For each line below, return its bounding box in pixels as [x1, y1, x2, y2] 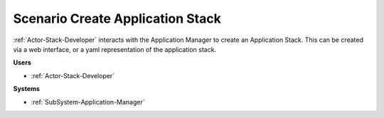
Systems [13, 85, 41, 93]
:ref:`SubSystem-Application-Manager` [31, 97, 145, 106]
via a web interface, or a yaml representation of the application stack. [13, 45, 217, 53]
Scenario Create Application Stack [13, 11, 222, 26]
